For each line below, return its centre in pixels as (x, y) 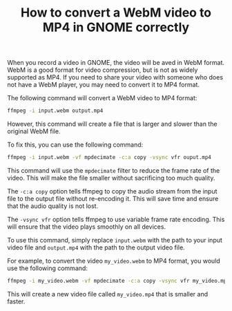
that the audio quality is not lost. (53, 206)
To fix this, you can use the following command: (75, 145)
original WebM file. (34, 131)
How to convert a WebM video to (116, 13)
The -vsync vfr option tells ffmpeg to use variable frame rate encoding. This (116, 219)
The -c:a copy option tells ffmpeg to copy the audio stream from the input (112, 191)
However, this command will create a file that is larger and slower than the (112, 124)
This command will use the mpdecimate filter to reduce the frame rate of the (114, 170)
